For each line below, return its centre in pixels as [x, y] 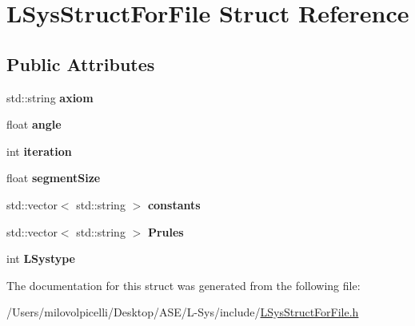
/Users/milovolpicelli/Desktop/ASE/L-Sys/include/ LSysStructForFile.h [183, 312]
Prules [166, 231]
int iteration [39, 151]
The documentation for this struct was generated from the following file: [184, 285]
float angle [34, 124]
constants [174, 204]
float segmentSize [54, 178]
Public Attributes [81, 64]
